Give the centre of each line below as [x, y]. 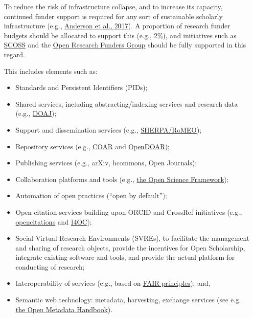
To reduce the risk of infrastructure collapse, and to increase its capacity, [113, 6]
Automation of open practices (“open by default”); [91, 195]
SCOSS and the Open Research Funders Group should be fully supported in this [125, 45]
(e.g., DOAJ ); [36, 113]
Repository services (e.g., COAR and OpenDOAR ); [92, 146]
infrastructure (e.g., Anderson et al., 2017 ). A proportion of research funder [117, 26]
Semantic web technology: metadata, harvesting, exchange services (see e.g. [128, 300]
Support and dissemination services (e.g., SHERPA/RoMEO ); [108, 129]
